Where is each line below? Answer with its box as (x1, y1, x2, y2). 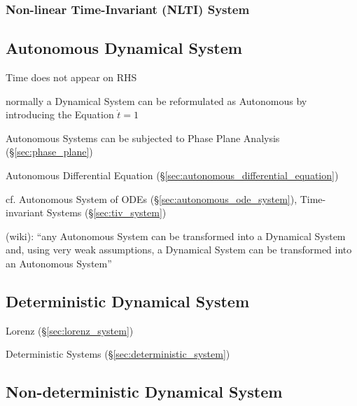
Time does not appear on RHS (6, 70, 137, 85)
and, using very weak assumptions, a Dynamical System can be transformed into (6, 242, 352, 257)
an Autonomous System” (6, 255, 112, 270)
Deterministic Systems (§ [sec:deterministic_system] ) (6, 346, 230, 361)
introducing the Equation (6, 107, 114, 122)
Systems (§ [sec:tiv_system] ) (46, 205, 167, 220)
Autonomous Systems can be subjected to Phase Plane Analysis (6, 130, 280, 145)
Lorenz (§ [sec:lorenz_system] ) (6, 323, 134, 337)
